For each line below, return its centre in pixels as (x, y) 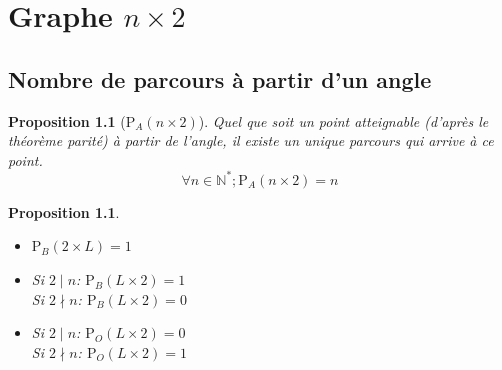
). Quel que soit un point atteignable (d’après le (343, 120)
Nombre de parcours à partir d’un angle (220, 78)
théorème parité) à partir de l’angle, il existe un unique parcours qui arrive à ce (251, 140)
